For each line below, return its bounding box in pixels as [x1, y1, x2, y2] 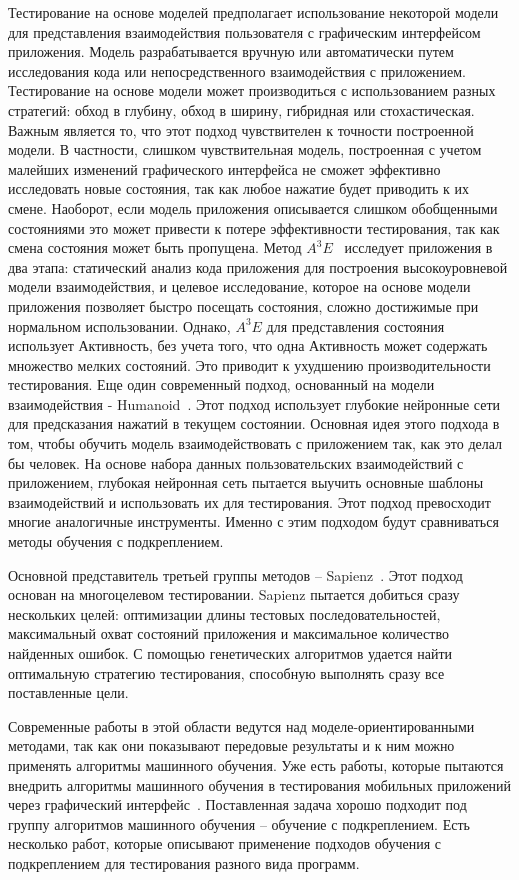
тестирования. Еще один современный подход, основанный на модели [8, 374, 435, 395]
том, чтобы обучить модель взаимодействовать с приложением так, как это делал [8, 433, 503, 454]
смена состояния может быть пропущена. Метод [8, 237, 302, 258]
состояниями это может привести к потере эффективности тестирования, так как [8, 217, 500, 238]
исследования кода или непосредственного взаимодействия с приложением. [8, 60, 466, 81]
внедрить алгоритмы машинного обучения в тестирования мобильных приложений [8, 774, 512, 795]
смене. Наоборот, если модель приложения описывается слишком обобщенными [8, 197, 498, 218]
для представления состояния [266, 315, 445, 336]
